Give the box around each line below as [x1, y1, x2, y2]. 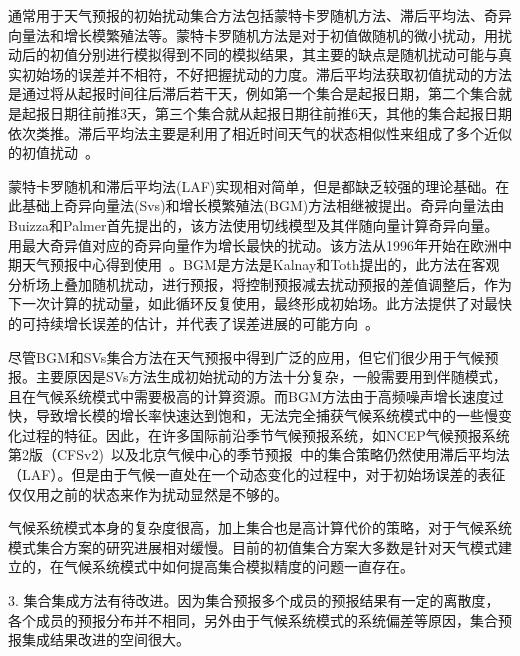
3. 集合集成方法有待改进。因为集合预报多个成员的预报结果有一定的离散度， [8, 590, 500, 611]
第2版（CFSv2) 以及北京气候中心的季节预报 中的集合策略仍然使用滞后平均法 [8, 444, 510, 465]
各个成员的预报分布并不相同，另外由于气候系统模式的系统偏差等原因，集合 [8, 609, 498, 630]
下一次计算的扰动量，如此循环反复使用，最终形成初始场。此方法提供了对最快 [8, 293, 512, 314]
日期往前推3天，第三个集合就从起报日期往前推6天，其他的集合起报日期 [49, 102, 512, 123]
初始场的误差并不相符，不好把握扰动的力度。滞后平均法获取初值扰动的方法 [21, 63, 512, 84]
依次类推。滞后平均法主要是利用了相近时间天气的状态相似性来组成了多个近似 [8, 122, 512, 143]
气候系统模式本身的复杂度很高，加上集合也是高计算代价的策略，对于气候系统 [8, 517, 512, 538]
